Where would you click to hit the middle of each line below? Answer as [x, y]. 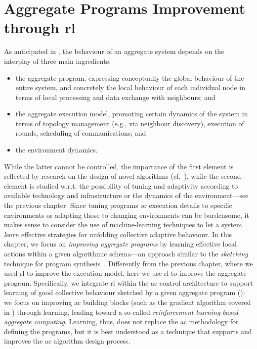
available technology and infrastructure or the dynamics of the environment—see [126, 195]
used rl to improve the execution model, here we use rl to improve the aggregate [125, 273]
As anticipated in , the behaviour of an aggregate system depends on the [114, 51]
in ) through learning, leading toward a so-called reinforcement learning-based [121, 312]
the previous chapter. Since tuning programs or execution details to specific [118, 205]
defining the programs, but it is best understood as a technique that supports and [128, 331]
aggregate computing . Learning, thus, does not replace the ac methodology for [121, 322]
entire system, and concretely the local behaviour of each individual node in [130, 87]
